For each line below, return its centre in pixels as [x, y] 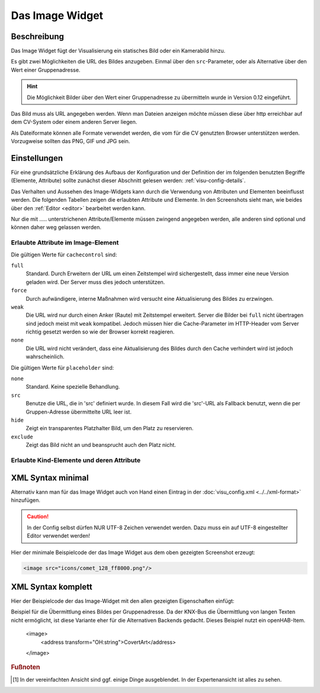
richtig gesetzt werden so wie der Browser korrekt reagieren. [100, 332]
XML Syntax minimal [50, 478]
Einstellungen [37, 158]
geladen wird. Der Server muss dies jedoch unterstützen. [95, 282]
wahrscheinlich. [45, 357]
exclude [22, 437]
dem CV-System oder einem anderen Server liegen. [74, 122]
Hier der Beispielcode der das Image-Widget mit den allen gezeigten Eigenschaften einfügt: [123, 601]
